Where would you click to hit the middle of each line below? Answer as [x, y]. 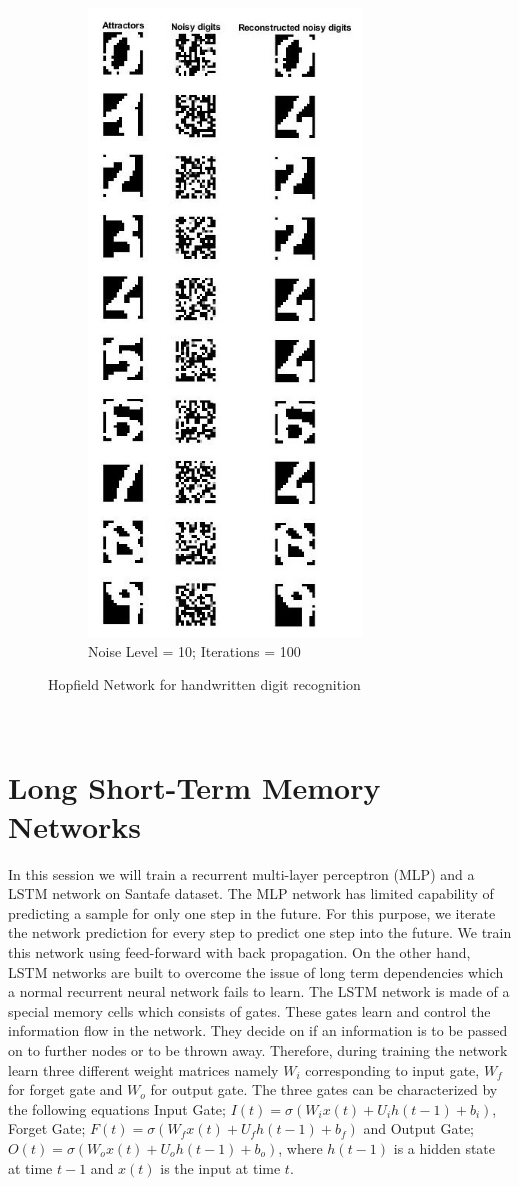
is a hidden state [444, 1148]
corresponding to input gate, [392, 1069]
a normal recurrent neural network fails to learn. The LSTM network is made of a [259, 991]
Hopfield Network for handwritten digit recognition [204, 684]
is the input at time [220, 1167]
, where [300, 1148]
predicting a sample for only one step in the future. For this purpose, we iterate [252, 912]
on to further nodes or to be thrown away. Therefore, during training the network [258, 1050]
